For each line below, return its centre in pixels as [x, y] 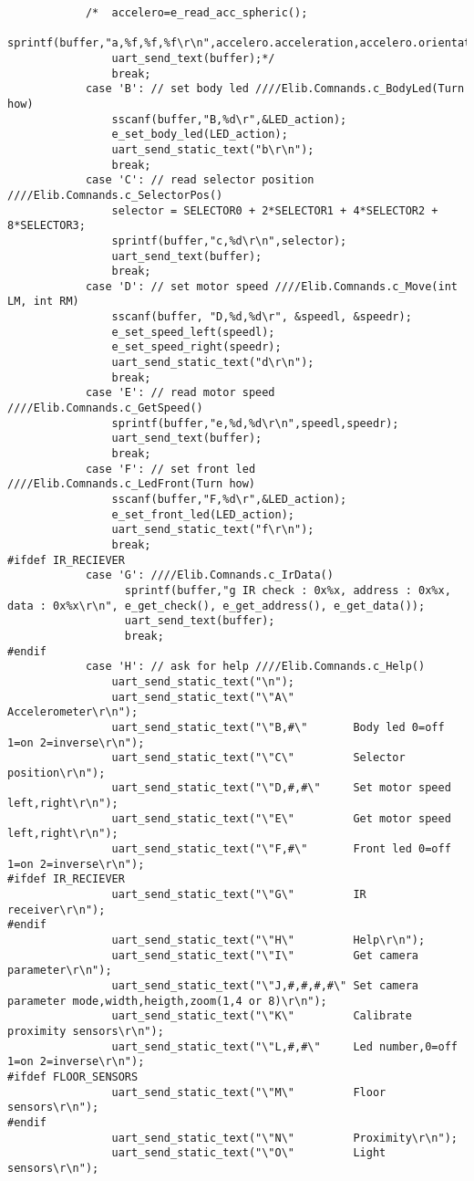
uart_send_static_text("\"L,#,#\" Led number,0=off [284, 1046]
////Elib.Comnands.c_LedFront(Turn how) [132, 484]
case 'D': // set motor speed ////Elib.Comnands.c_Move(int [271, 286]
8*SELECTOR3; [46, 226]
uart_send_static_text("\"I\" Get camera [265, 955]
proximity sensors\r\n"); [86, 1031]
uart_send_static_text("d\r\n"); [213, 363]
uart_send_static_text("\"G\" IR [239, 895]
